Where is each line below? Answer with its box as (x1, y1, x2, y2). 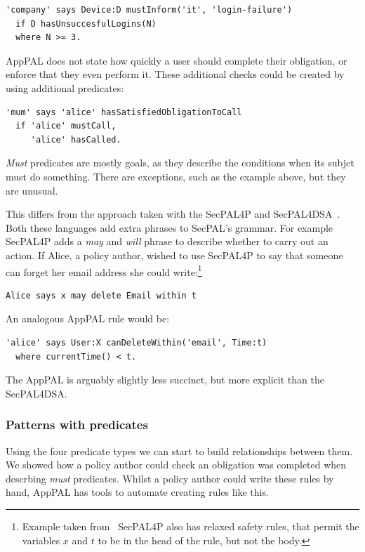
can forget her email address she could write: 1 (6, 262, 202, 279)
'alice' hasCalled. (30, 134, 121, 145)
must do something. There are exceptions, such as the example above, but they (6, 169, 346, 183)
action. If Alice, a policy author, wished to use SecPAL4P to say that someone (6, 247, 343, 262)
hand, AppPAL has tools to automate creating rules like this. (6, 485, 269, 499)
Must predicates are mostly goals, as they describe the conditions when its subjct (6, 155, 354, 170)
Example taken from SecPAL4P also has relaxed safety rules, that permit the (22, 518, 359, 533)
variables (22, 532, 60, 547)
